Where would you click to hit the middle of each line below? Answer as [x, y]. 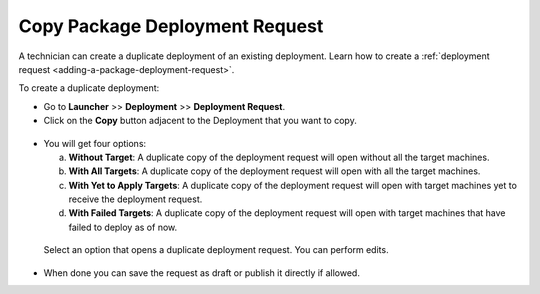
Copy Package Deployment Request [171, 26]
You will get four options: [95, 143]
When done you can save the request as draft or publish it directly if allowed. [201, 272]
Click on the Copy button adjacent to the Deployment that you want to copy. [200, 121]
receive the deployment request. [135, 199]
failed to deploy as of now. [123, 227]
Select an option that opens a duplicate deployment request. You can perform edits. [216, 250]
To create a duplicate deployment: [89, 88]
